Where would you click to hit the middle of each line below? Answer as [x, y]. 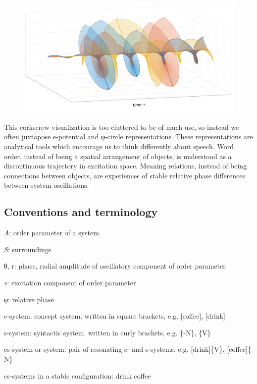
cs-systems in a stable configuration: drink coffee [77, 375]
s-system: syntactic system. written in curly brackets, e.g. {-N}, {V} [107, 332]
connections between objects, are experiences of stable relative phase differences [125, 175]
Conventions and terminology [81, 212]
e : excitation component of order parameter [70, 283]
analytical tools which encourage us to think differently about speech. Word [119, 146]
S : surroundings [28, 249]
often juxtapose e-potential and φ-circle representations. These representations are [128, 137]
